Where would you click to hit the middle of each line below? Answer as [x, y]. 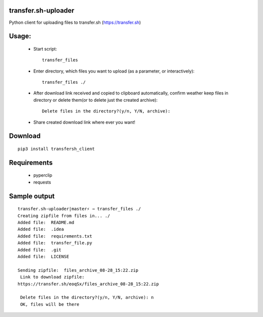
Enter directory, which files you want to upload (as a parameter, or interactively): [114, 71]
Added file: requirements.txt [55, 236]
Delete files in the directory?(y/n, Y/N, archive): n [87, 298]
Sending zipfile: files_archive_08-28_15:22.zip [78, 270]
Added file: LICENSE [43, 256]
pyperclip [43, 175]
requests [42, 182]
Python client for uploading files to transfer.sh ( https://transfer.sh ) [75, 22]
